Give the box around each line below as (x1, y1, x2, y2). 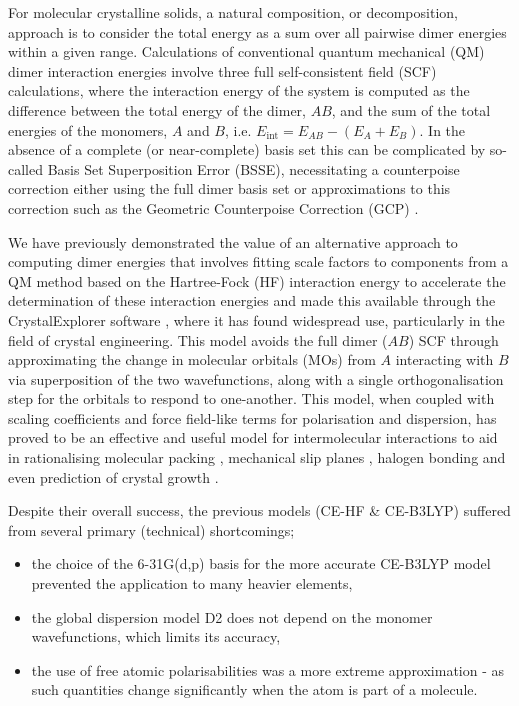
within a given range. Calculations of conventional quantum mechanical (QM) (8, 41, 485, 62)
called (8, 158, 43, 179)
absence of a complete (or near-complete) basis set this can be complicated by (8, 139, 486, 160)
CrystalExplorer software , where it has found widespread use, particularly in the (8, 309, 505, 330)
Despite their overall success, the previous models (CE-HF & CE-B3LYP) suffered (8, 500, 511, 521)
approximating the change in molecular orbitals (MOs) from (8, 349, 376, 370)
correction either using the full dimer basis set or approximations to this (8, 178, 451, 199)
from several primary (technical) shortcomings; (8, 519, 295, 540)
